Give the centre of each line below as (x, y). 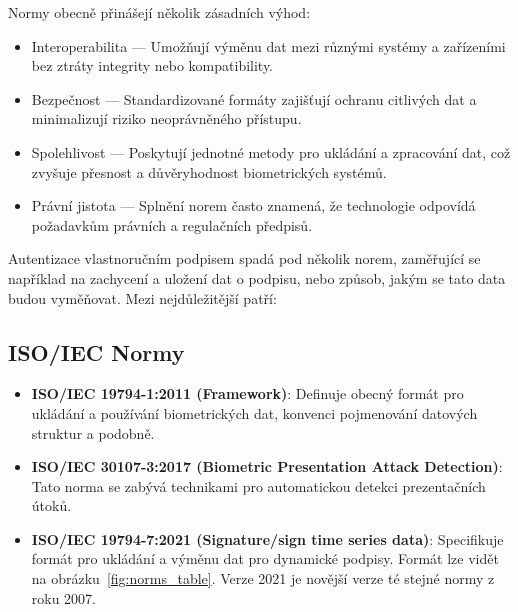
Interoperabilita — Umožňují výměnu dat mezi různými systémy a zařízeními (268, 45)
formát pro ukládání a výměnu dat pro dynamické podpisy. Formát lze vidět (265, 558)
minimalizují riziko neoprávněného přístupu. (166, 118)
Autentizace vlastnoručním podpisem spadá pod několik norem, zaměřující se (244, 258)
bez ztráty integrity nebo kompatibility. (152, 65)
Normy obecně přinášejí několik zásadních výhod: (159, 12)
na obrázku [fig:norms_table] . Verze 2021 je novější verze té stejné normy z (263, 578)
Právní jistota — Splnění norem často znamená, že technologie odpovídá (253, 205)
